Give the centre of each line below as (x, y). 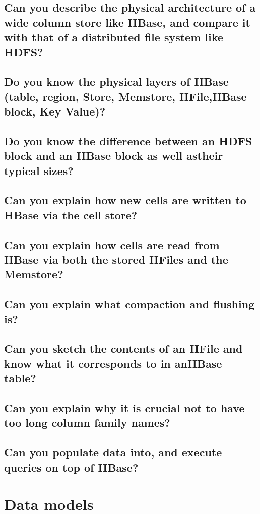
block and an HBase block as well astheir (114, 156)
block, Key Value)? (55, 111)
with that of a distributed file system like (114, 37)
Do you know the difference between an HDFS (128, 140)
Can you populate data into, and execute (113, 452)
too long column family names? (87, 422)
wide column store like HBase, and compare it (127, 22)
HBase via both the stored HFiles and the (116, 260)
